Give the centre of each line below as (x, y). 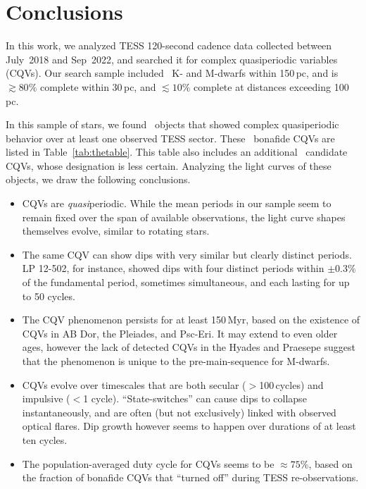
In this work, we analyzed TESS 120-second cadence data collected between (169, 45)
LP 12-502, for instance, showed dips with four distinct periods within (173, 268)
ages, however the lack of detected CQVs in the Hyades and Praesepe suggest (189, 347)
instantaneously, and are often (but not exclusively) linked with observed (179, 412)
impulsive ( (46, 398)
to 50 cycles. (49, 296)
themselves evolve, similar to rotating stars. (116, 231)
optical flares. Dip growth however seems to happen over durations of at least (189, 426)
